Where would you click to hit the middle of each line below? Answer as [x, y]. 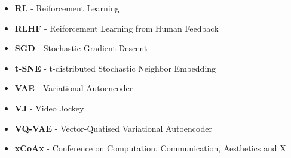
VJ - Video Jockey [49, 108]
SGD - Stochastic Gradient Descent [81, 48]
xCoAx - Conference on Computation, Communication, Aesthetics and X [150, 148]
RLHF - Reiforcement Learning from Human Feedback [117, 28]
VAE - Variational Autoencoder [74, 88]
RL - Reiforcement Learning [67, 8]
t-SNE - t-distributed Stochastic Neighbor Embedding [115, 68]
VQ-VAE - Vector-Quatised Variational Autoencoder [113, 128]
